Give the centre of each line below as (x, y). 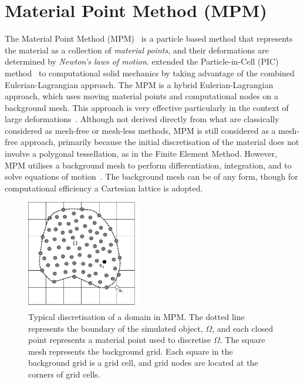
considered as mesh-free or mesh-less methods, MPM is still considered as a (140, 130)
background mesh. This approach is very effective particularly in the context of (147, 107)
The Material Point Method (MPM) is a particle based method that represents (149, 38)
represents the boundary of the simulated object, (116, 328)
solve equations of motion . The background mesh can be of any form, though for (151, 176)
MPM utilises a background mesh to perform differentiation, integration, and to (148, 165)
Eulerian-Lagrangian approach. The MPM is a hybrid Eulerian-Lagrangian (139, 84)
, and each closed (243, 328)
